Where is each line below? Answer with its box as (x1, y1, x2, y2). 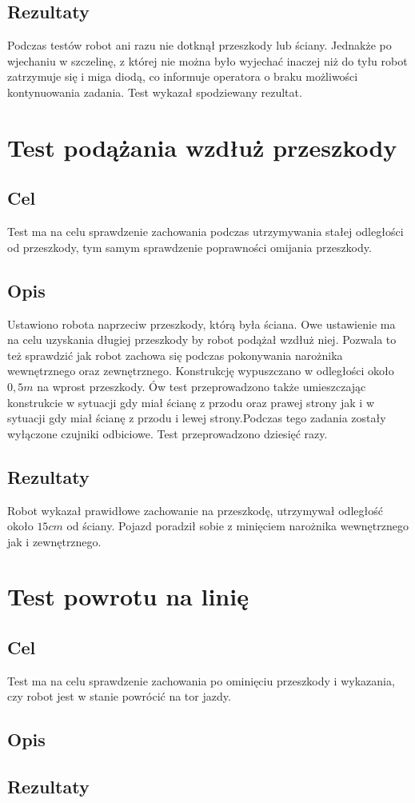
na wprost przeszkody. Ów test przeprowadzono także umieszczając (37, 378, 366, 394)
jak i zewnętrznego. (7, 533, 102, 549)
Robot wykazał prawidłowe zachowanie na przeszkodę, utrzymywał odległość (7, 501, 383, 518)
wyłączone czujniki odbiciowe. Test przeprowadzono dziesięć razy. (7, 425, 328, 441)
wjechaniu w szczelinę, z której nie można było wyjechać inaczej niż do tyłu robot (7, 52, 408, 69)
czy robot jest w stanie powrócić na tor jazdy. (7, 688, 231, 705)
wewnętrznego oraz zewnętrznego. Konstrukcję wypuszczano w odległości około (7, 362, 394, 379)
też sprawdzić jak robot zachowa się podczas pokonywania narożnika (7, 346, 343, 363)
